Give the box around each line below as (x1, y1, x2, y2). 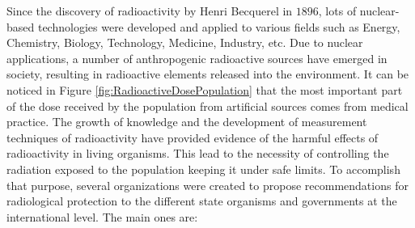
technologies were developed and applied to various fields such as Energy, (37, 18, 400, 35)
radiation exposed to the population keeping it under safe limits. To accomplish (6, 160, 400, 177)
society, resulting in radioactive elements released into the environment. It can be (6, 65, 409, 82)
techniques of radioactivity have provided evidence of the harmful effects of (6, 129, 379, 146)
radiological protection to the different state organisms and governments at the (6, 192, 397, 209)
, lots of (318, 2, 357, 19)
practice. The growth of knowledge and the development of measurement (6, 113, 367, 130)
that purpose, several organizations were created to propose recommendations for (6, 176, 409, 193)
